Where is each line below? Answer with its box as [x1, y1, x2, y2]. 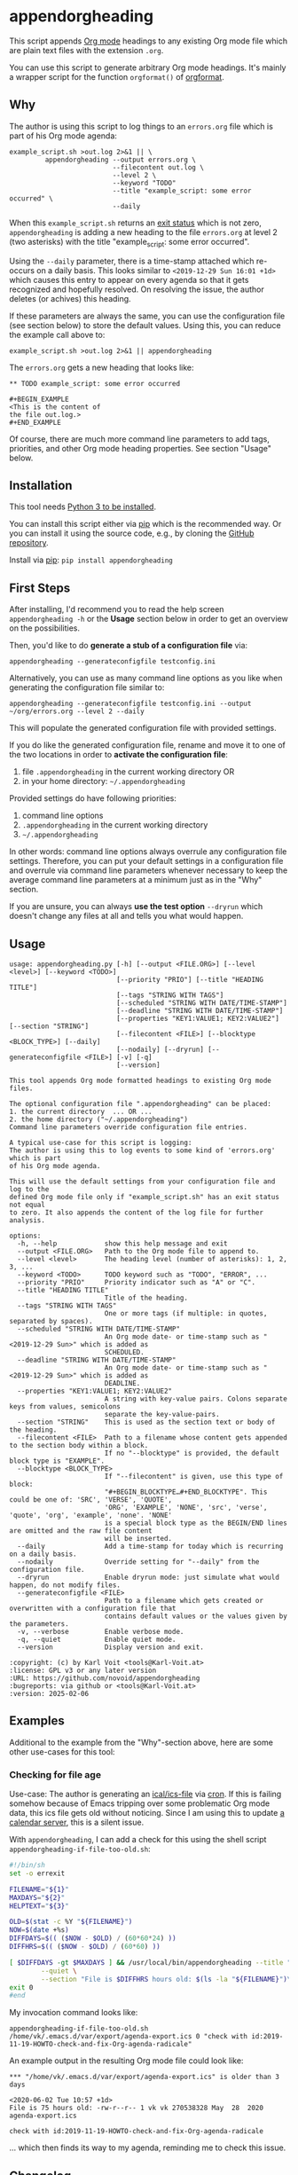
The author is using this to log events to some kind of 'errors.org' [9, 1146, 276, 1155]
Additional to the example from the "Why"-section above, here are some [9, 1737, 273, 1747]
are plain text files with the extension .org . [9, 44, 164, 55]
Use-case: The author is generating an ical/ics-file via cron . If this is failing [9, 1789, 282, 1800]
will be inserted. [104, 1534, 173, 1543]
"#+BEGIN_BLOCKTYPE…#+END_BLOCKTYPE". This [104, 1488, 268, 1496]
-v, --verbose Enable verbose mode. [17, 1627, 184, 1636]
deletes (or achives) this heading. [9, 293, 131, 303]
